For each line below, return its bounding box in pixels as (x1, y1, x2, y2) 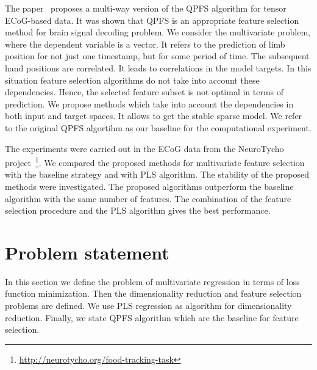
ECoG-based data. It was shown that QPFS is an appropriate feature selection (5, 13, 299, 26)
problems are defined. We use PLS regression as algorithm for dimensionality (5, 299, 292, 312)
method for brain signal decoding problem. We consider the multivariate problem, (5, 26, 310, 38)
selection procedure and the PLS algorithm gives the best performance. (5, 204, 271, 217)
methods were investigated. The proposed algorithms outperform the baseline (5, 180, 294, 192)
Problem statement (5, 239, 169, 264)
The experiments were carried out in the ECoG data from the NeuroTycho (5, 142, 284, 154)
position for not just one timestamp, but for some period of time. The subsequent (5, 49, 310, 62)
